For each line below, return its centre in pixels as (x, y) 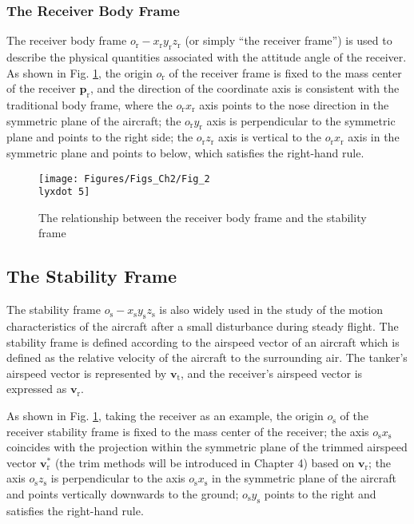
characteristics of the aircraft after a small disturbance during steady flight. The (203, 326)
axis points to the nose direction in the (294, 105)
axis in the (374, 137)
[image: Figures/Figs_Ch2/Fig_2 (124, 179)
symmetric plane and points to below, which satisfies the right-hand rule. (185, 152)
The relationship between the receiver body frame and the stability (203, 217)
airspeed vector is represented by (87, 373)
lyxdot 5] (64, 192)
